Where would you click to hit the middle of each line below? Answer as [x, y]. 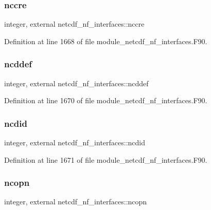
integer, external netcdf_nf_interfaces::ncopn [76, 202]
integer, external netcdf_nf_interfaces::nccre [74, 24]
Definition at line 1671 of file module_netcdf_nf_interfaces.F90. [106, 159]
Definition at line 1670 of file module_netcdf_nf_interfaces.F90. [106, 100]
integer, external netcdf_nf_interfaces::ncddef [76, 83]
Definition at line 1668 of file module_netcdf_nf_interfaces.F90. [106, 41]
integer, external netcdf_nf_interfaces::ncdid [75, 142]
